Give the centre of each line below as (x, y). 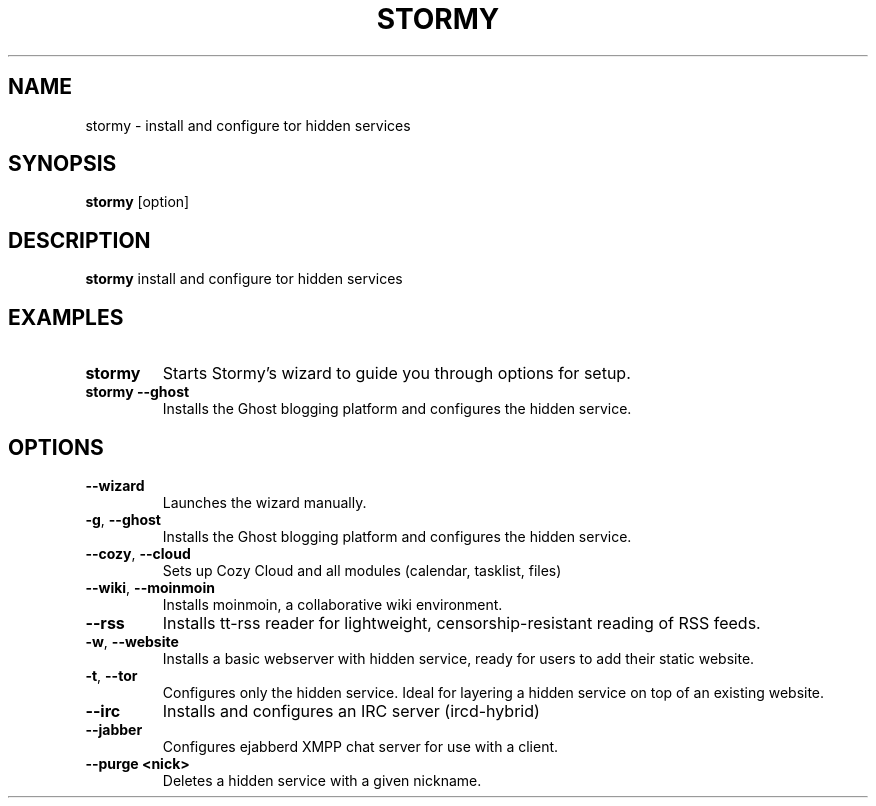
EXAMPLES (66, 317)
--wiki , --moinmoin (150, 587)
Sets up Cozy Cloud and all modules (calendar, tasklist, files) (362, 570)
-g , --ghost (123, 519)
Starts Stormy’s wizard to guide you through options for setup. (396, 373)
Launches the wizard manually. (264, 502)
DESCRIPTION (79, 240)
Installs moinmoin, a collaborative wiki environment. (332, 604)
